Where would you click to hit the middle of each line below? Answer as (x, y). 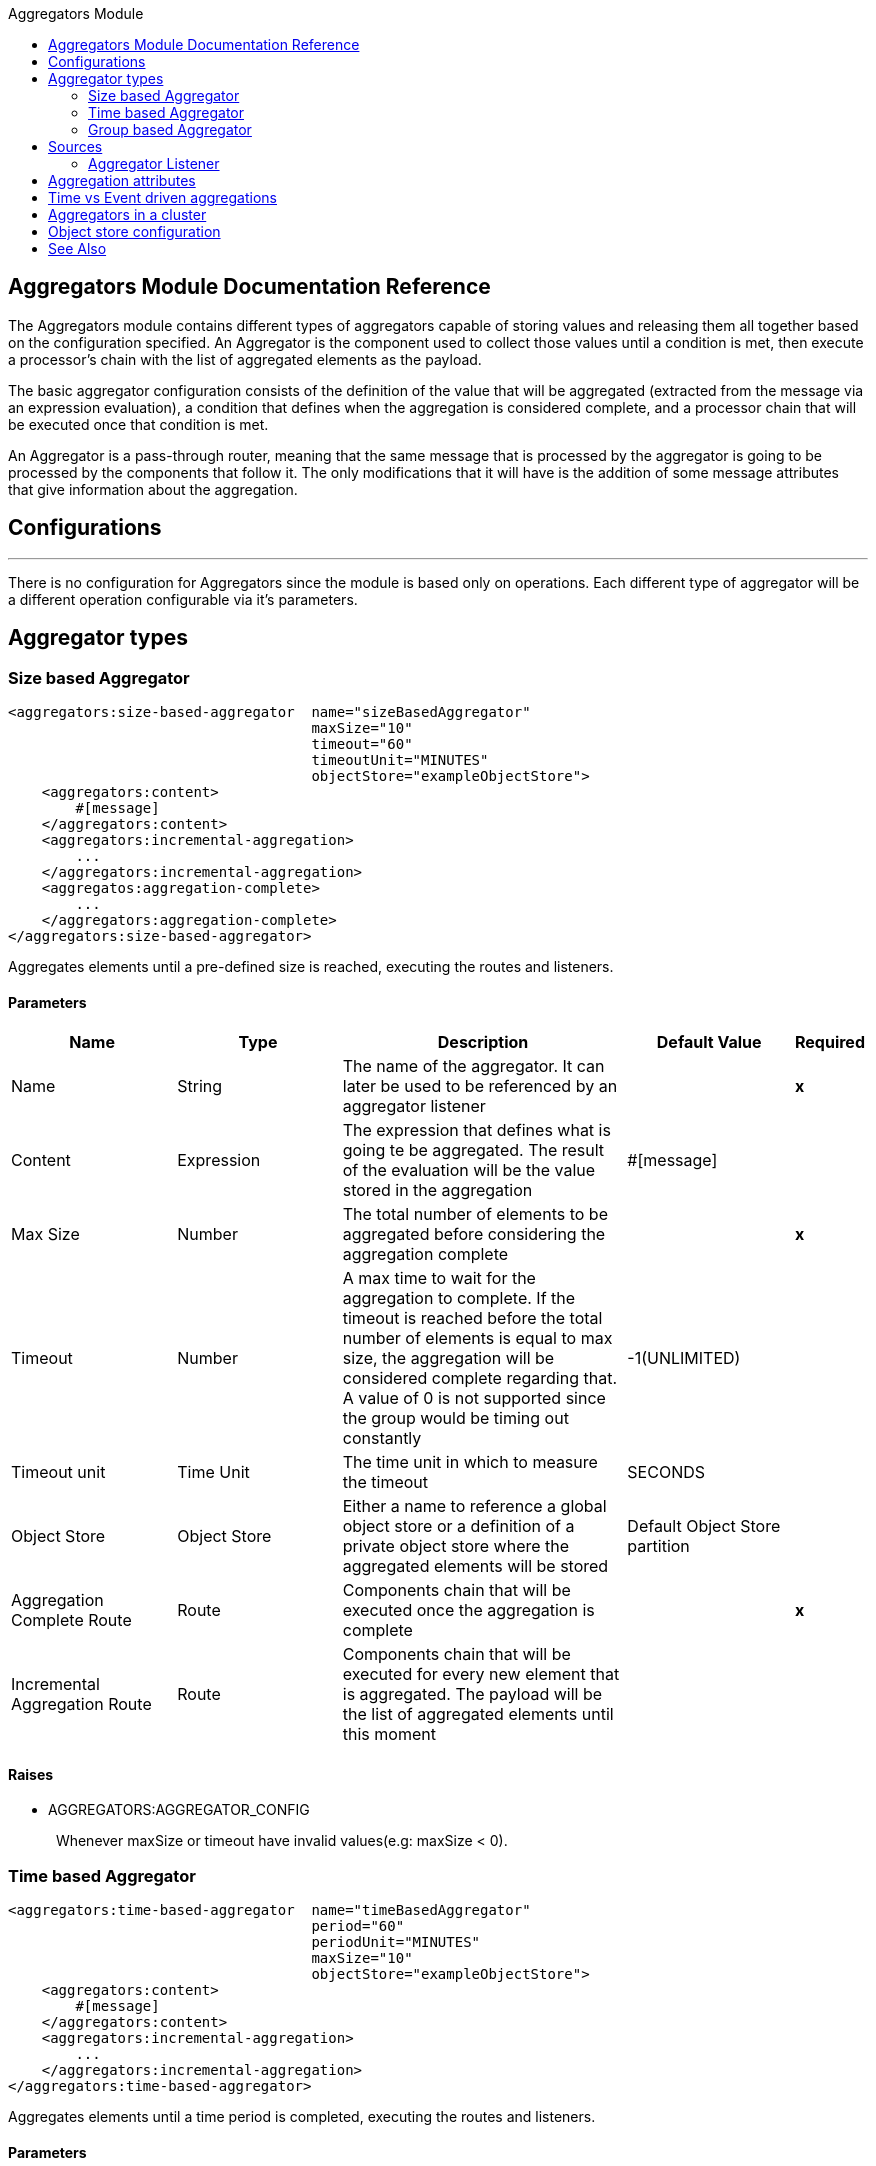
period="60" (358, 1926)
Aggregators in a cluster (127, 214)
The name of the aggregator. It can (473, 1066)
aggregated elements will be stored (475, 1566)
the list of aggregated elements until (478, 1714)
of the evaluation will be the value (469, 1170)
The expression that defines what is (476, 1130)
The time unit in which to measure (470, 1462)
